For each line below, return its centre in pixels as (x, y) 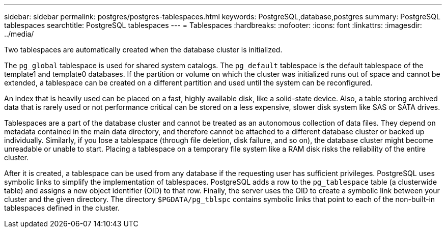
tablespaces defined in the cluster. (62, 208)
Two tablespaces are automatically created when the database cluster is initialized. (143, 50)
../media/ (19, 34)
